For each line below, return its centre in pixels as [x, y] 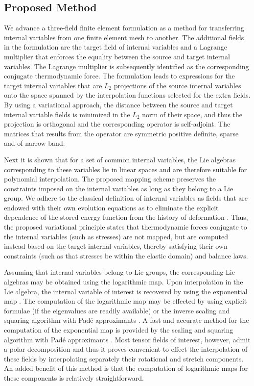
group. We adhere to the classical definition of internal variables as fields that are [126, 198]
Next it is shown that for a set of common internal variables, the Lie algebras [120, 159]
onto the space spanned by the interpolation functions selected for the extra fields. [127, 95]
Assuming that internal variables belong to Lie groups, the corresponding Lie [119, 272]
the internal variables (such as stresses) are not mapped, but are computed [116, 236]
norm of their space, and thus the [192, 114]
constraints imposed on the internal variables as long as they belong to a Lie [119, 188]
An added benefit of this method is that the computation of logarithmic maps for [126, 368]
